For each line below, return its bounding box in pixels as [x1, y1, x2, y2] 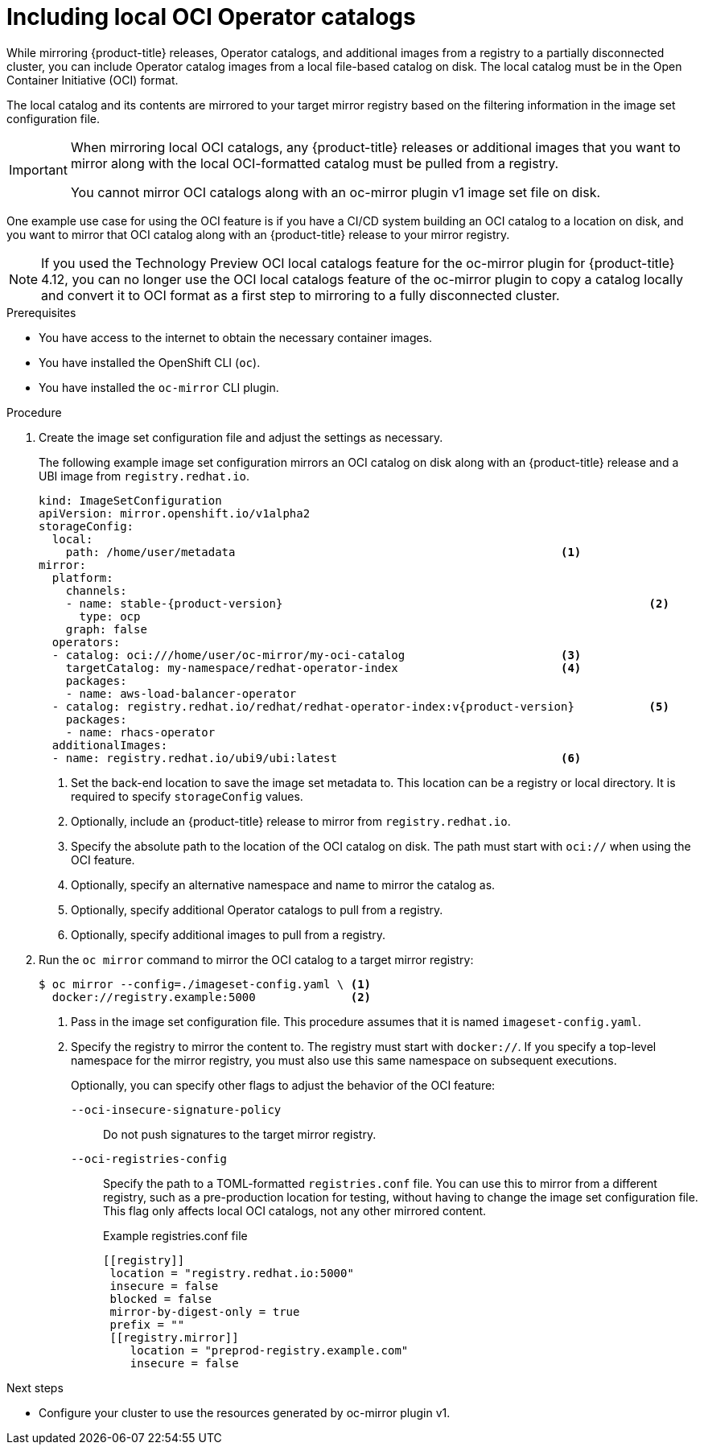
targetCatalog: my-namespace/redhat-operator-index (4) [65, 661, 582, 674]
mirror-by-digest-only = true [109, 1305, 300, 1318]
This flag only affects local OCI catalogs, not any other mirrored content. [103, 1203, 487, 1218]
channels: [65, 583, 127, 597]
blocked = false [109, 1292, 212, 1305]
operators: [51, 635, 121, 649]
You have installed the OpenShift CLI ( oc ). [39, 355, 261, 369]
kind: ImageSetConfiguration [39, 493, 222, 507]
